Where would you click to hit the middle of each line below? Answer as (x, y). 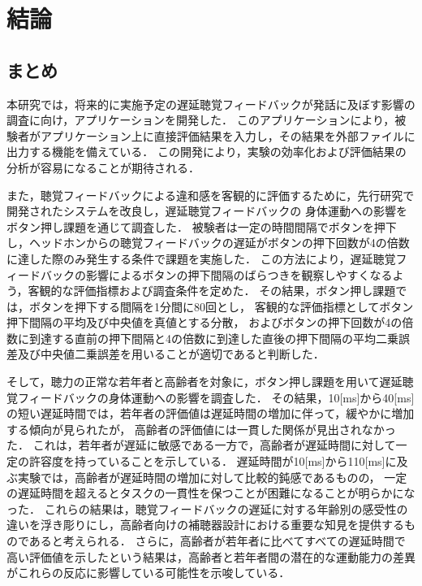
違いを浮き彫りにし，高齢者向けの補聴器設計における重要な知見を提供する (205, 525)
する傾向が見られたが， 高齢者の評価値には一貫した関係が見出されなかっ (201, 429)
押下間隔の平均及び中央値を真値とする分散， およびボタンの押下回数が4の (205, 322)
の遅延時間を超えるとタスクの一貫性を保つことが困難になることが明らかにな (211, 493)
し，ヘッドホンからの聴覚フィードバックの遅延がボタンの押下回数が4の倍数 (208, 243)
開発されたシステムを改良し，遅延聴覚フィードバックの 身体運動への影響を (207, 211)
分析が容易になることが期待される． (103, 167)
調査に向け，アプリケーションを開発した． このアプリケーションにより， (201, 120)
